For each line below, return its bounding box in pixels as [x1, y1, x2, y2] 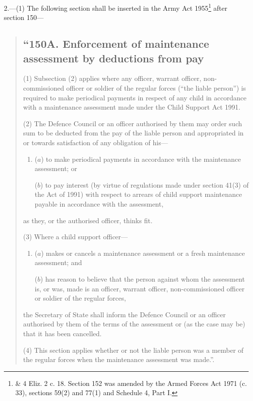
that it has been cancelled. [23, 328, 102, 338]
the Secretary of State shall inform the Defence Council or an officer [23, 309, 226, 319]
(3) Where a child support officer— [23, 231, 128, 242]
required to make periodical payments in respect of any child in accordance [23, 92, 247, 102]
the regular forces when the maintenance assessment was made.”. [23, 354, 215, 364]
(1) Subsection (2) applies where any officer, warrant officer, [23, 73, 202, 83]
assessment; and [34, 257, 82, 267]
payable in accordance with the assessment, [34, 198, 164, 209]
